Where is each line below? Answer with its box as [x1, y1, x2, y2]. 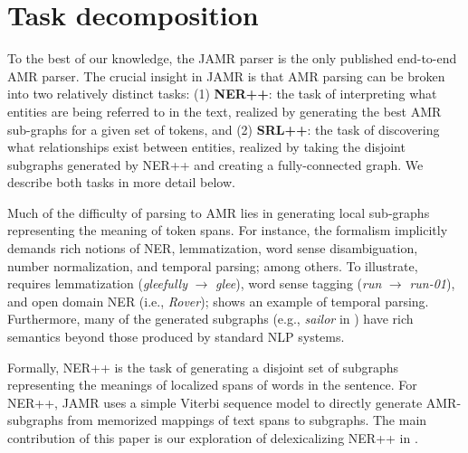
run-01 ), [409, 274, 455, 293]
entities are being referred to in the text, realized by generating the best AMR [7, 101, 442, 120]
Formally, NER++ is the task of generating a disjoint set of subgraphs [7, 357, 399, 376]
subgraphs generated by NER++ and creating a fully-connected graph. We [7, 155, 424, 174]
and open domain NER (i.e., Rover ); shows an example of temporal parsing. [7, 291, 429, 310]
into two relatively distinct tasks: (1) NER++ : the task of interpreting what [7, 84, 437, 103]
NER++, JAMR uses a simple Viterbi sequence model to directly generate [7, 392, 423, 411]
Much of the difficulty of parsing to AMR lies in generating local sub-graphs [7, 203, 430, 222]
